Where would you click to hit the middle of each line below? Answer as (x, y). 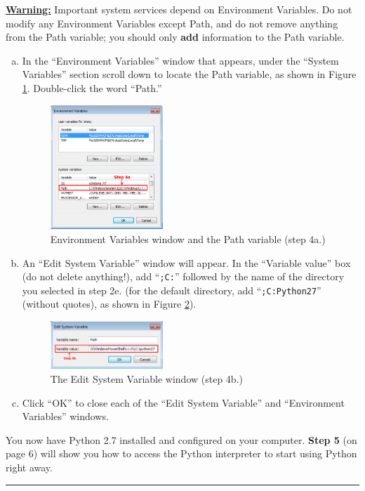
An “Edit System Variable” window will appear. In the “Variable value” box (186, 262)
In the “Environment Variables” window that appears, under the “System (180, 60)
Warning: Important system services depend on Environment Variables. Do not (179, 9)
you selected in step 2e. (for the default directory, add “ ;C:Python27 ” (172, 290)
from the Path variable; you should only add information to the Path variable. (175, 37)
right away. (29, 467)
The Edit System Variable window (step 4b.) (146, 378)
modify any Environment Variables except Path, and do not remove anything (172, 23)
